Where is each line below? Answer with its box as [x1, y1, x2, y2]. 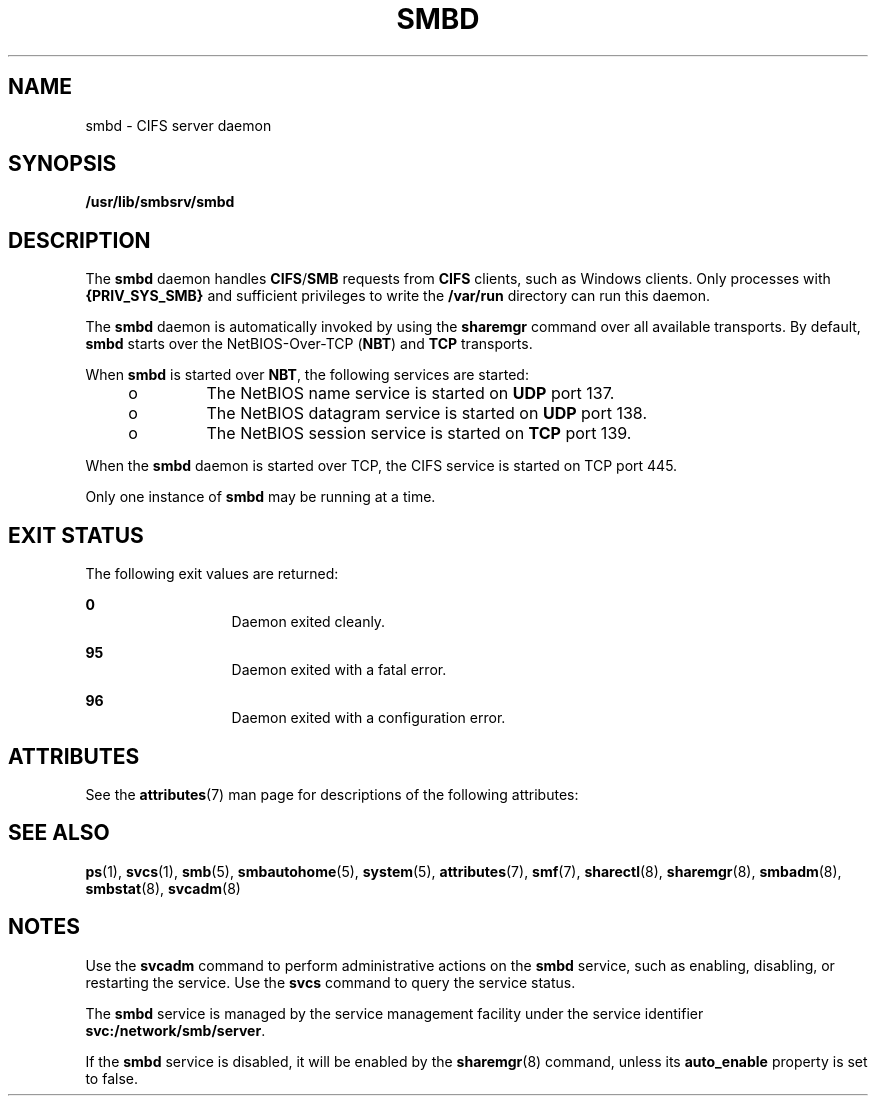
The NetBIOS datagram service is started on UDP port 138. [206, 403, 647, 424]
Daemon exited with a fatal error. [231, 661, 447, 679]
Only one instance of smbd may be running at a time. [85, 488, 436, 506]
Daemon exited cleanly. [231, 613, 386, 631]
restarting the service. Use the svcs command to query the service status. [85, 973, 576, 991]
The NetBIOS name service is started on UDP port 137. [206, 383, 615, 404]
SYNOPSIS [8, 151, 117, 177]
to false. [85, 1069, 138, 1087]
